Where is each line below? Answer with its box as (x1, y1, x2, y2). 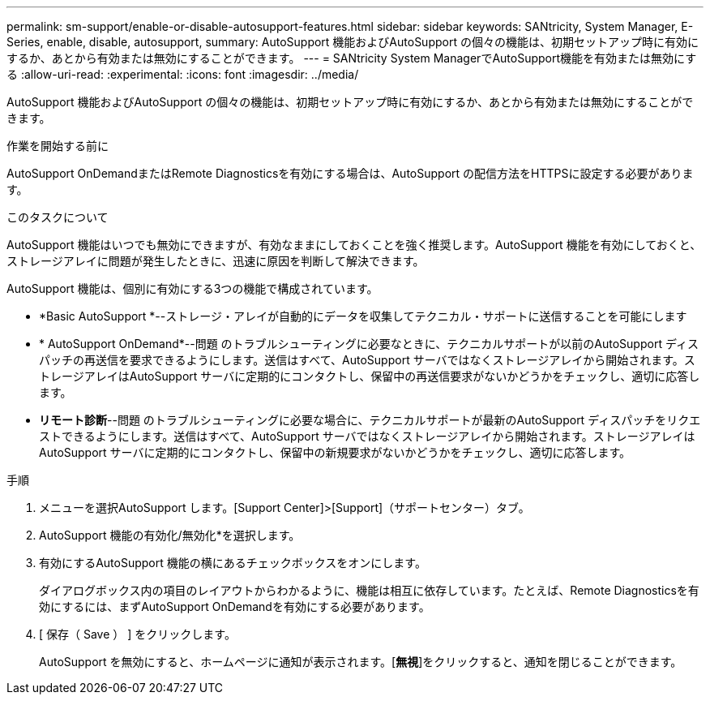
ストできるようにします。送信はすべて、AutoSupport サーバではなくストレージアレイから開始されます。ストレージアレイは (39, 429, 695, 443)
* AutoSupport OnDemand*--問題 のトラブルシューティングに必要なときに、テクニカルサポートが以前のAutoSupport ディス (39, 337, 699, 350)
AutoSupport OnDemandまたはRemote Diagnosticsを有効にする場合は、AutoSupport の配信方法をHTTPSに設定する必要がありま (6, 166, 694, 180)
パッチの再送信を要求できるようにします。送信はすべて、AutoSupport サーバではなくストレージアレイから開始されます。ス (39, 353, 695, 367)
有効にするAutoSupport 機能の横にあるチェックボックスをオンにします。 (39, 556, 426, 570)
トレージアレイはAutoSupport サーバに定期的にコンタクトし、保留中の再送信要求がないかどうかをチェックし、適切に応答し (39, 369, 700, 383)
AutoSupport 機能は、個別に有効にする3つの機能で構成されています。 (6, 282, 379, 295)
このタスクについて (6, 210, 109, 224)
